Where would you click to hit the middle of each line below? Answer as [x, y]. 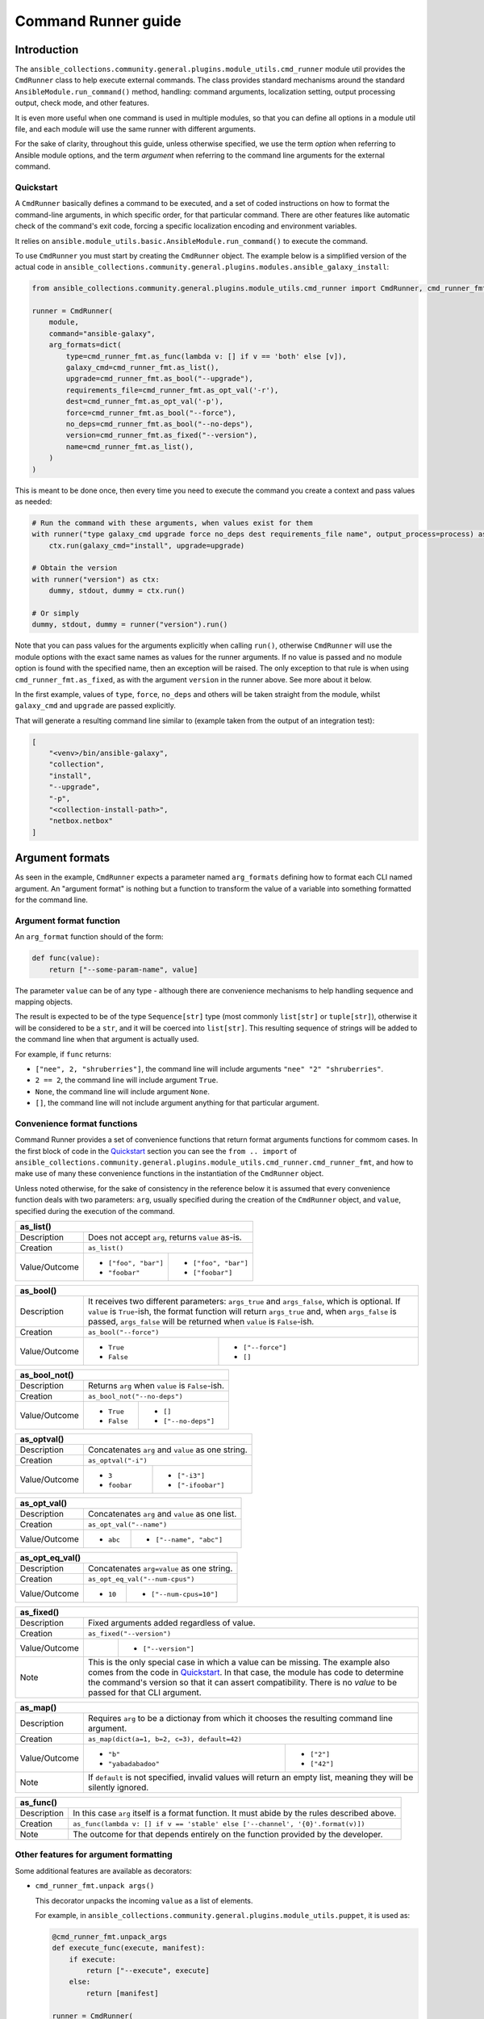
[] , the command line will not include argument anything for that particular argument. [177, 1103]
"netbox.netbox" [81, 821]
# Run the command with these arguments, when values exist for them [172, 523]
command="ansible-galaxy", [102, 334]
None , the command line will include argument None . [122, 1091]
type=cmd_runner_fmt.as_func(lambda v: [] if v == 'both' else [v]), [206, 356]
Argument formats [63, 858]
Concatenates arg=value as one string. [160, 1568]
